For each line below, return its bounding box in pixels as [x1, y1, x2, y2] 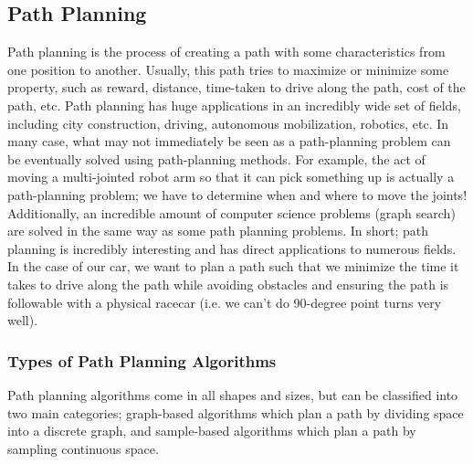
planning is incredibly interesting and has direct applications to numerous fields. [7, 238, 457, 258]
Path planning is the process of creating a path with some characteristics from [7, 42, 446, 61]
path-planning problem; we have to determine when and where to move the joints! [7, 185, 468, 204]
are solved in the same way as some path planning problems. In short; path [7, 221, 429, 240]
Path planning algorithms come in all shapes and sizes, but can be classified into [7, 385, 458, 404]
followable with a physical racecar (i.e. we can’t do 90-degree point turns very [7, 292, 442, 311]
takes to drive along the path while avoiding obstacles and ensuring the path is [7, 274, 449, 293]
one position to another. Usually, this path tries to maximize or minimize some [7, 59, 449, 79]
